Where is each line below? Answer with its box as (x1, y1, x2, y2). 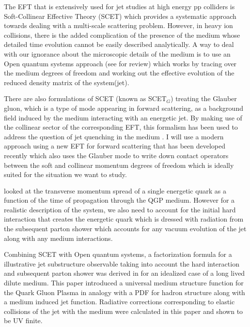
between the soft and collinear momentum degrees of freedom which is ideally (4, 160, 234, 170)
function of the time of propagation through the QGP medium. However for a (4, 195, 235, 205)
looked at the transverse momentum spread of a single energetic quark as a (4, 185, 227, 195)
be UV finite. (4, 315, 43, 326)
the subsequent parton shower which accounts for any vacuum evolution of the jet (4, 223, 247, 234)
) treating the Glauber (171, 93, 237, 104)
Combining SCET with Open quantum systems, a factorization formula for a (4, 249, 232, 259)
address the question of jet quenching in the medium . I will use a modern (4, 131, 224, 141)
